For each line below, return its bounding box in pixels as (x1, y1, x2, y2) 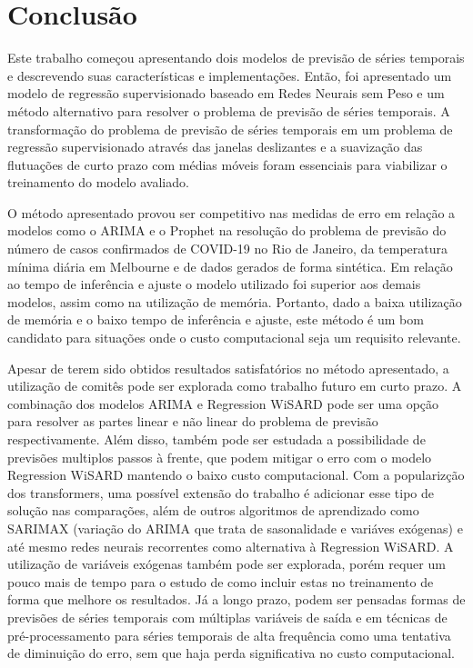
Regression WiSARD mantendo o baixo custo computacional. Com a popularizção (7, 465, 465, 484)
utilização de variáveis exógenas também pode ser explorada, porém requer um (7, 554, 446, 573)
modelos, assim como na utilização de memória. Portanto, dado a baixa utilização (7, 292, 462, 311)
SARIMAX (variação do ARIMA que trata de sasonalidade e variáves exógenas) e (7, 518, 463, 537)
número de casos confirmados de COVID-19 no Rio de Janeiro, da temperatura (7, 239, 448, 258)
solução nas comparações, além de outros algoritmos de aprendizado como (7, 501, 419, 520)
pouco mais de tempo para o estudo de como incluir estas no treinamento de (7, 572, 434, 591)
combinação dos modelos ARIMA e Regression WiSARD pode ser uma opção (7, 394, 439, 413)
